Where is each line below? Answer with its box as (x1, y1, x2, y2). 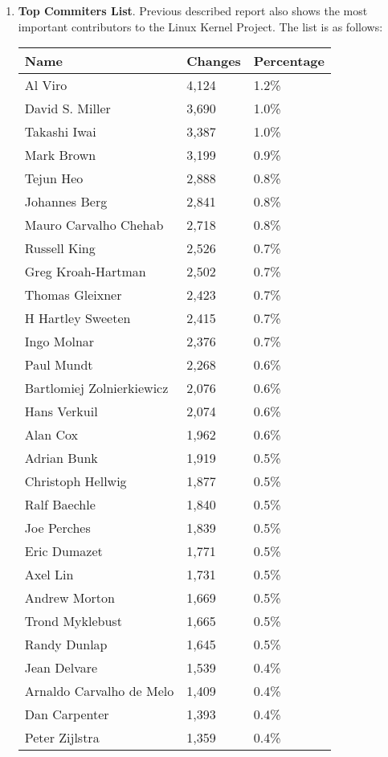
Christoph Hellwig (24, 472, 127, 491)
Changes (186, 51, 241, 71)
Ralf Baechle (24, 495, 96, 514)
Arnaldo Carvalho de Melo (24, 681, 174, 701)
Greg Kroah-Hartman (24, 262, 146, 281)
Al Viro (24, 76, 67, 95)
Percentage (253, 51, 325, 71)
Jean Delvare (24, 658, 98, 677)
